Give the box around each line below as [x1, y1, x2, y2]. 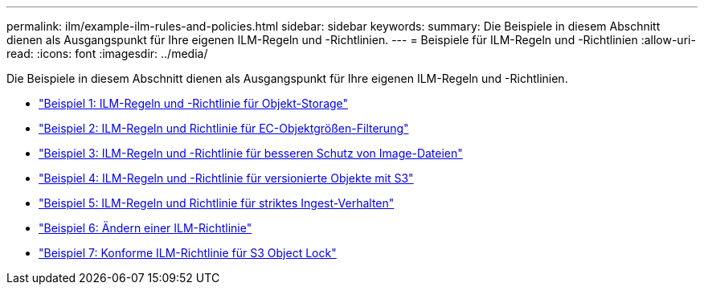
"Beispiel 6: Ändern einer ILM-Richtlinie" [39, 221, 252, 235]
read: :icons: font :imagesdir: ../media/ [6, 47, 208, 60]
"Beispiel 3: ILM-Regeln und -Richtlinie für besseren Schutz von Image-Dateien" [39, 146, 463, 160]
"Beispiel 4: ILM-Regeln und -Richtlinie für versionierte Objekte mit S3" [39, 171, 414, 185]
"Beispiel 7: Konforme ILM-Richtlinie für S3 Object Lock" [39, 246, 337, 260]
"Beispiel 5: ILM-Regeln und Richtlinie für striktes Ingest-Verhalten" [39, 196, 395, 210]
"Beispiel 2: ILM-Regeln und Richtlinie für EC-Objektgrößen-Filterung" [39, 121, 409, 135]
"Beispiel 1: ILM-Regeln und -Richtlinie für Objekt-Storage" [39, 96, 349, 110]
